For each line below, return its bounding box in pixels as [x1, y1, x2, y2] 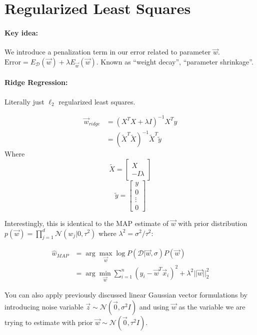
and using [139, 301, 169, 312]
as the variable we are [178, 301, 245, 312]
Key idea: [4, 27, 38, 37]
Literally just [4, 96, 44, 106]
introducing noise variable [4, 301, 83, 312]
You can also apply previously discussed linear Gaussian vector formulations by [4, 289, 247, 300]
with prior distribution [178, 217, 247, 228]
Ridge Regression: [4, 77, 68, 87]
